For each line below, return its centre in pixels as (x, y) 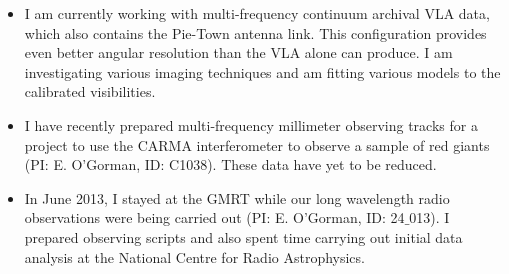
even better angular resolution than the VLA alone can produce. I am (238, 52)
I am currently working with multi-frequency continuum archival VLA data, (257, 13)
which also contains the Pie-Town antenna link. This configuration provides (255, 32)
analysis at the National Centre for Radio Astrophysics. (194, 256)
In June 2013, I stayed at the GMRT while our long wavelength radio (237, 197)
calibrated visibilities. (90, 91)
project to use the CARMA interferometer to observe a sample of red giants (257, 144)
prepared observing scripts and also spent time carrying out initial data (243, 236)
